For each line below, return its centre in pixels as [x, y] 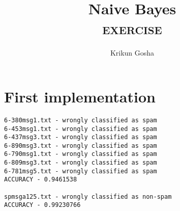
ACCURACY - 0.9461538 [41, 180]
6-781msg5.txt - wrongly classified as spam [81, 171]
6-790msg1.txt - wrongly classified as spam [81, 154]
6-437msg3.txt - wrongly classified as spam [81, 137]
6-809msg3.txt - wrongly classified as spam [81, 163]
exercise [132, 28]
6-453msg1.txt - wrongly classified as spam [81, 129]
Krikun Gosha [132, 53]
